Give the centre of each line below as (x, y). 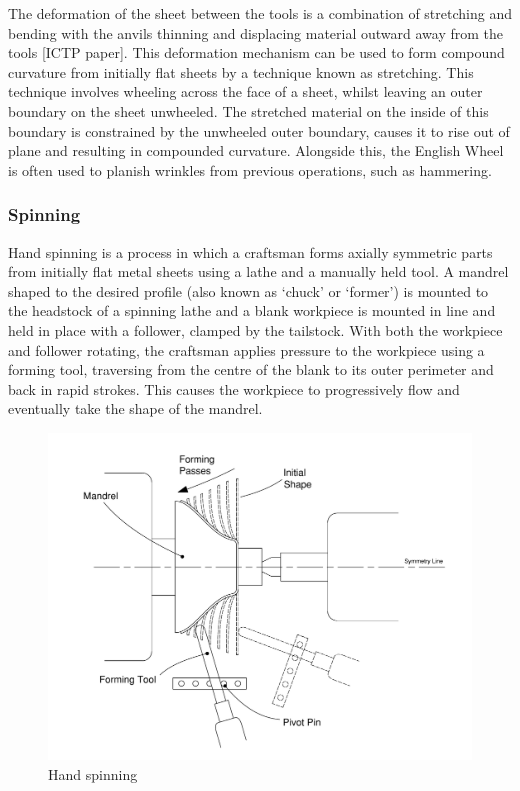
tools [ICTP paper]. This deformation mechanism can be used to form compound (256, 52)
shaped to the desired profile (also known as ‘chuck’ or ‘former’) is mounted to (248, 290)
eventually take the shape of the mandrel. (135, 408)
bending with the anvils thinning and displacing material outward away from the (255, 32)
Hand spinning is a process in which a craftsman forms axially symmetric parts (250, 251)
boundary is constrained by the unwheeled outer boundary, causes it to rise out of (259, 130)
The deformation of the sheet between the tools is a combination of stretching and (260, 13)
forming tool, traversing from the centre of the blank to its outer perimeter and (251, 369)
